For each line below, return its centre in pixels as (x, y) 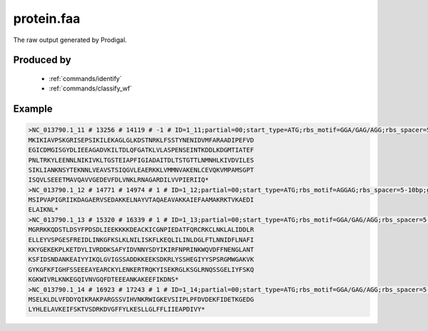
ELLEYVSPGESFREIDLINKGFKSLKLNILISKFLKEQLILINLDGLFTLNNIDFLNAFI (141, 240)
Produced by (42, 60)
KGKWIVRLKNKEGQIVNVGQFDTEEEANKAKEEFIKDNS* (103, 280)
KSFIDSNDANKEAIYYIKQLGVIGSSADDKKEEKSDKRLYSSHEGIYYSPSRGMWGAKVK (141, 259)
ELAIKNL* (44, 210)
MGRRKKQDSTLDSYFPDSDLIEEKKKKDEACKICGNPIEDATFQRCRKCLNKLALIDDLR (141, 230)
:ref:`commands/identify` (85, 78)
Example (33, 109)
